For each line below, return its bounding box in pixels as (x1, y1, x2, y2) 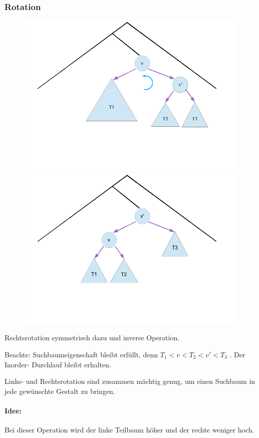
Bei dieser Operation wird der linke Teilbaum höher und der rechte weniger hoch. (5, 424, 254, 435)
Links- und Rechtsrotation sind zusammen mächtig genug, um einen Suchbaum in (5, 376, 255, 386)
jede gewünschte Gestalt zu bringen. (5, 385, 115, 396)
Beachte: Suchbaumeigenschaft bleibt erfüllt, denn (5, 349, 158, 359)
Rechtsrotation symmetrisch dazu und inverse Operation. (5, 332, 180, 343)
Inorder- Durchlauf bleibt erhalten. (5, 359, 111, 369)
